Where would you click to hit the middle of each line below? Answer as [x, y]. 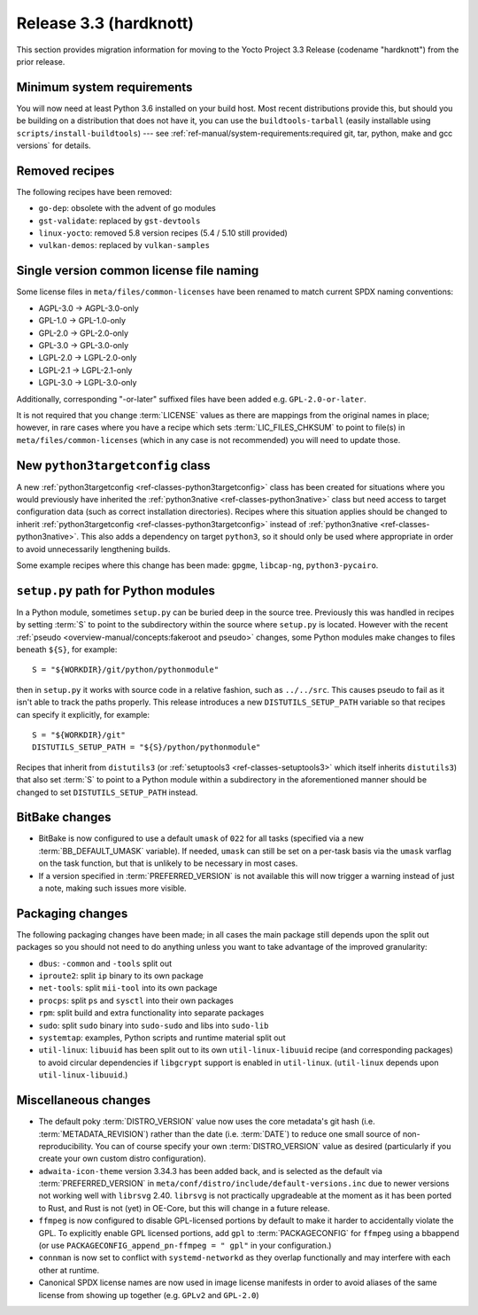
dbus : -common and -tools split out [105, 963]
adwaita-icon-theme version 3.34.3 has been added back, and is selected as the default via [210, 1171]
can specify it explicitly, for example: [83, 714]
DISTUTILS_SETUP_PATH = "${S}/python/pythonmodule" [146, 747]
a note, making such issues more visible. [112, 888]
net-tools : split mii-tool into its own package [128, 988]
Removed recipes [66, 171]
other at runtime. [69, 1270]
